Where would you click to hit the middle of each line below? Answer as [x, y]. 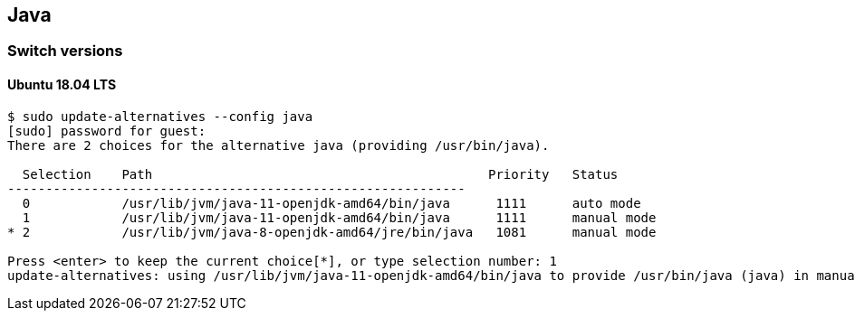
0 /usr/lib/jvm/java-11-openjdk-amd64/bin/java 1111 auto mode [331, 203]
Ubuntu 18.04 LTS [62, 85]
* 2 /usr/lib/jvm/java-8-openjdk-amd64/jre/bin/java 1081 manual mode [332, 232]
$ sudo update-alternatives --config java [160, 116]
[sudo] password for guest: [107, 131]
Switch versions [65, 51]
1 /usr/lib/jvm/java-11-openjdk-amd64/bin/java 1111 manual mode [339, 217]
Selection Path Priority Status [320, 174]
